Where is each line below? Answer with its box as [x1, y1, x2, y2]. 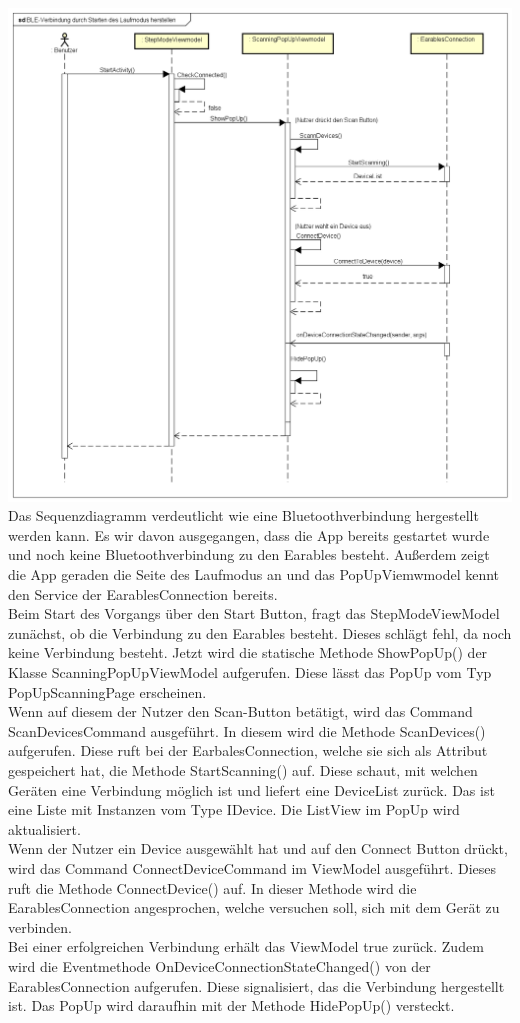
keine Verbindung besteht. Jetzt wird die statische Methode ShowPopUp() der [8, 642, 488, 663]
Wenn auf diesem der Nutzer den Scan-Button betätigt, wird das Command [8, 701, 473, 722]
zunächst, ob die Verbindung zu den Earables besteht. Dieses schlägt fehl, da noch [8, 622, 512, 643]
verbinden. [8, 916, 72, 937]
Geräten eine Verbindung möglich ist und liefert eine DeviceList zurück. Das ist [8, 779, 495, 800]
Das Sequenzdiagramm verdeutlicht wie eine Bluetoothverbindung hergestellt [8, 505, 479, 526]
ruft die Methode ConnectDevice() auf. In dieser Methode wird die [8, 877, 417, 898]
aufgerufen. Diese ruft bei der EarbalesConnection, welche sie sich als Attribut [8, 740, 488, 761]
